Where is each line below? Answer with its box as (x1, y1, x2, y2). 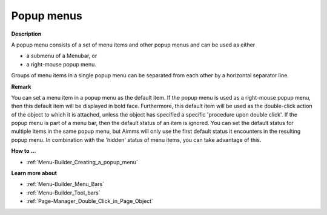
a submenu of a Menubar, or (26, 52, 97, 60)
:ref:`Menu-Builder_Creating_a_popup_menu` (26, 158, 139, 165)
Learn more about (11, 170, 58, 177)
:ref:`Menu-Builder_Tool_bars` (26, 189, 101, 196)
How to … (11, 147, 36, 155)
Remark (11, 83, 31, 90)
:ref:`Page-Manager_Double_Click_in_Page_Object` (26, 197, 154, 205)
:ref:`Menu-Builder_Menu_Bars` (26, 181, 105, 188)
